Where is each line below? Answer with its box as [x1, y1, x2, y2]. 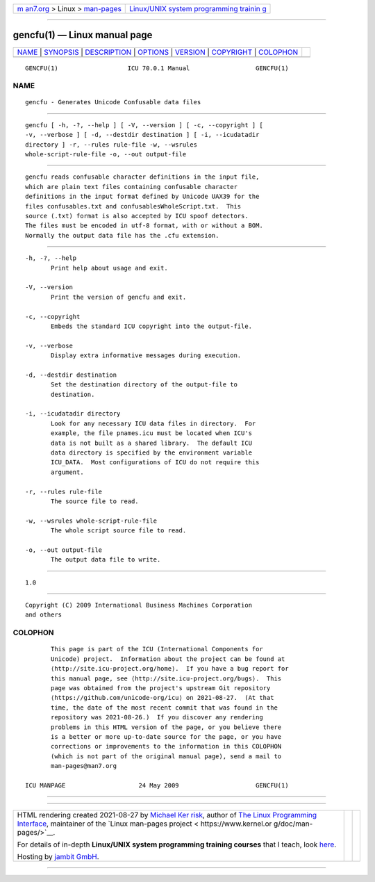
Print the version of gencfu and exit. [51, 293, 187, 301]
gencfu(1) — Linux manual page [12, 29, 153, 41]
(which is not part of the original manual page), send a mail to [51, 752, 282, 760]
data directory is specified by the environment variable [51, 448, 253, 457]
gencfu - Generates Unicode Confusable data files [25, 98, 201, 106]
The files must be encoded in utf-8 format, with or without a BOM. [25, 222, 263, 229]
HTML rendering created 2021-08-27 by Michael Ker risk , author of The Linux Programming [17, 810, 317, 820]
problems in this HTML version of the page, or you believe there [51, 723, 282, 731]
